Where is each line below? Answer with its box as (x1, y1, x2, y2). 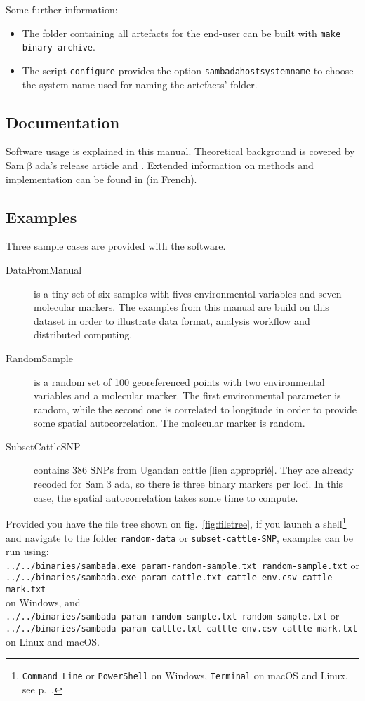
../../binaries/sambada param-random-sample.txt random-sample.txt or (6, 608, 340, 623)
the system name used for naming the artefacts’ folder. (22, 76, 258, 91)
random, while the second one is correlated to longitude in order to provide (34, 401, 357, 416)
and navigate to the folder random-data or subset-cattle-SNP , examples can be (6, 530, 353, 545)
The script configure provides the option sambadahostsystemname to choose (22, 62, 354, 77)
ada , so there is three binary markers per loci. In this (114, 476, 343, 491)
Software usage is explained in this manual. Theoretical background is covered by (6, 144, 355, 159)
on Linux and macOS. (6, 634, 100, 648)
